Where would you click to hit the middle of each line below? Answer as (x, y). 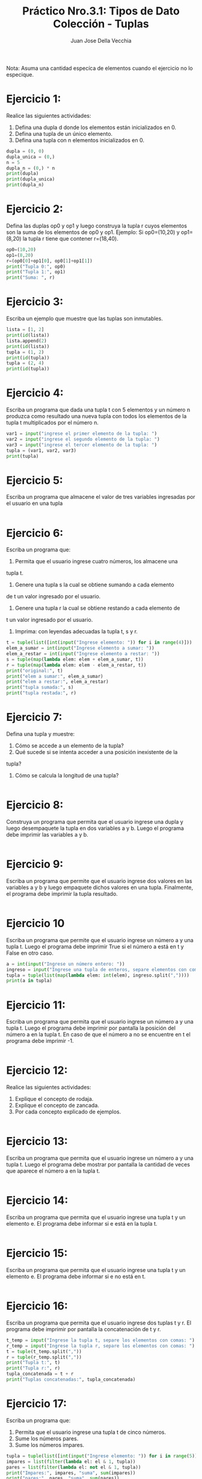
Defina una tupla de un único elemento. (64, 133)
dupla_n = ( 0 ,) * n (31, 168)
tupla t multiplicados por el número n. (53, 423)
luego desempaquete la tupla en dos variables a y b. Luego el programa (95, 828)
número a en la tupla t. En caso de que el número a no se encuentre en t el (98, 1034)
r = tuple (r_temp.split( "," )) (44, 1357)
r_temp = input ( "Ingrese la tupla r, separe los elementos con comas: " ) (101, 1346)
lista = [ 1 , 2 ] (25, 330)
